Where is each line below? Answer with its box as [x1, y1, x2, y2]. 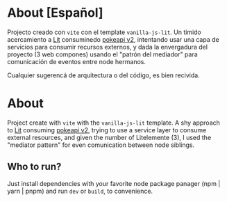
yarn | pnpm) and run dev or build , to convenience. [7, 187, 153, 195]
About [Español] [7, 5, 103, 21]
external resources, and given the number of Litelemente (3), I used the [7, 133, 212, 141]
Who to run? [7, 161, 62, 173]
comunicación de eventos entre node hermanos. [7, 57, 146, 65]
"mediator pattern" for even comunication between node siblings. [7, 141, 195, 149]
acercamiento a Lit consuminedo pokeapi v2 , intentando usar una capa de [7, 35, 220, 43]
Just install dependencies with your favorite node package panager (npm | [7, 179, 221, 187]
